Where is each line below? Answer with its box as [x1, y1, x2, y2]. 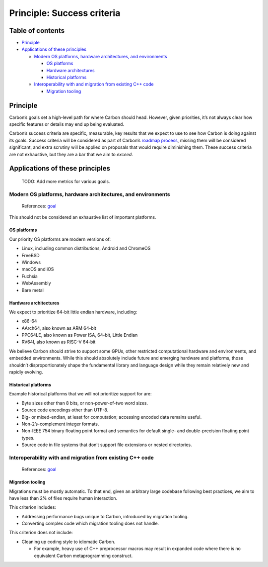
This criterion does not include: [9, 530, 73, 536]
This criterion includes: [9, 504, 57, 510]
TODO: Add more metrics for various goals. [21, 179, 110, 185]
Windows [21, 259, 41, 265]
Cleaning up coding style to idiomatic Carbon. [21, 539, 116, 545]
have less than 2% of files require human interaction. [9, 495, 118, 501]
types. [21, 435, 35, 441]
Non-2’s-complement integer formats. [21, 421, 99, 427]
